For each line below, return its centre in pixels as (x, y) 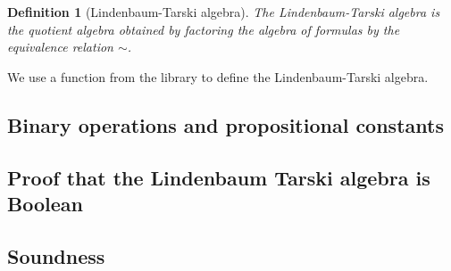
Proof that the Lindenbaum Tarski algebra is (219, 177)
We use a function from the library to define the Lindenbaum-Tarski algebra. (218, 76)
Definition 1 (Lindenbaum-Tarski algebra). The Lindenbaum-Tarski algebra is (224, 12)
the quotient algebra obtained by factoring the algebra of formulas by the (204, 29)
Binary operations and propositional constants (225, 124)
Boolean (45, 203)
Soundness (56, 255)
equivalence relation (60, 47)
